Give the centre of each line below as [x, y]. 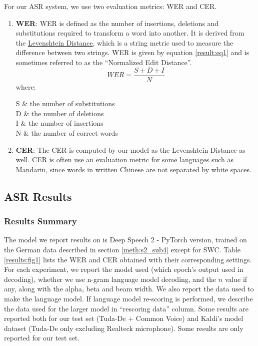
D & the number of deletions [60, 113]
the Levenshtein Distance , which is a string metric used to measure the [124, 42]
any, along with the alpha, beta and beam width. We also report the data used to [129, 289]
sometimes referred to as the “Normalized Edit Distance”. [104, 62]
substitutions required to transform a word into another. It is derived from [130, 33]
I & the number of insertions [59, 123]
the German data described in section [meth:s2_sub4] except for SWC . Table [122, 249]
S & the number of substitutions [65, 103]
